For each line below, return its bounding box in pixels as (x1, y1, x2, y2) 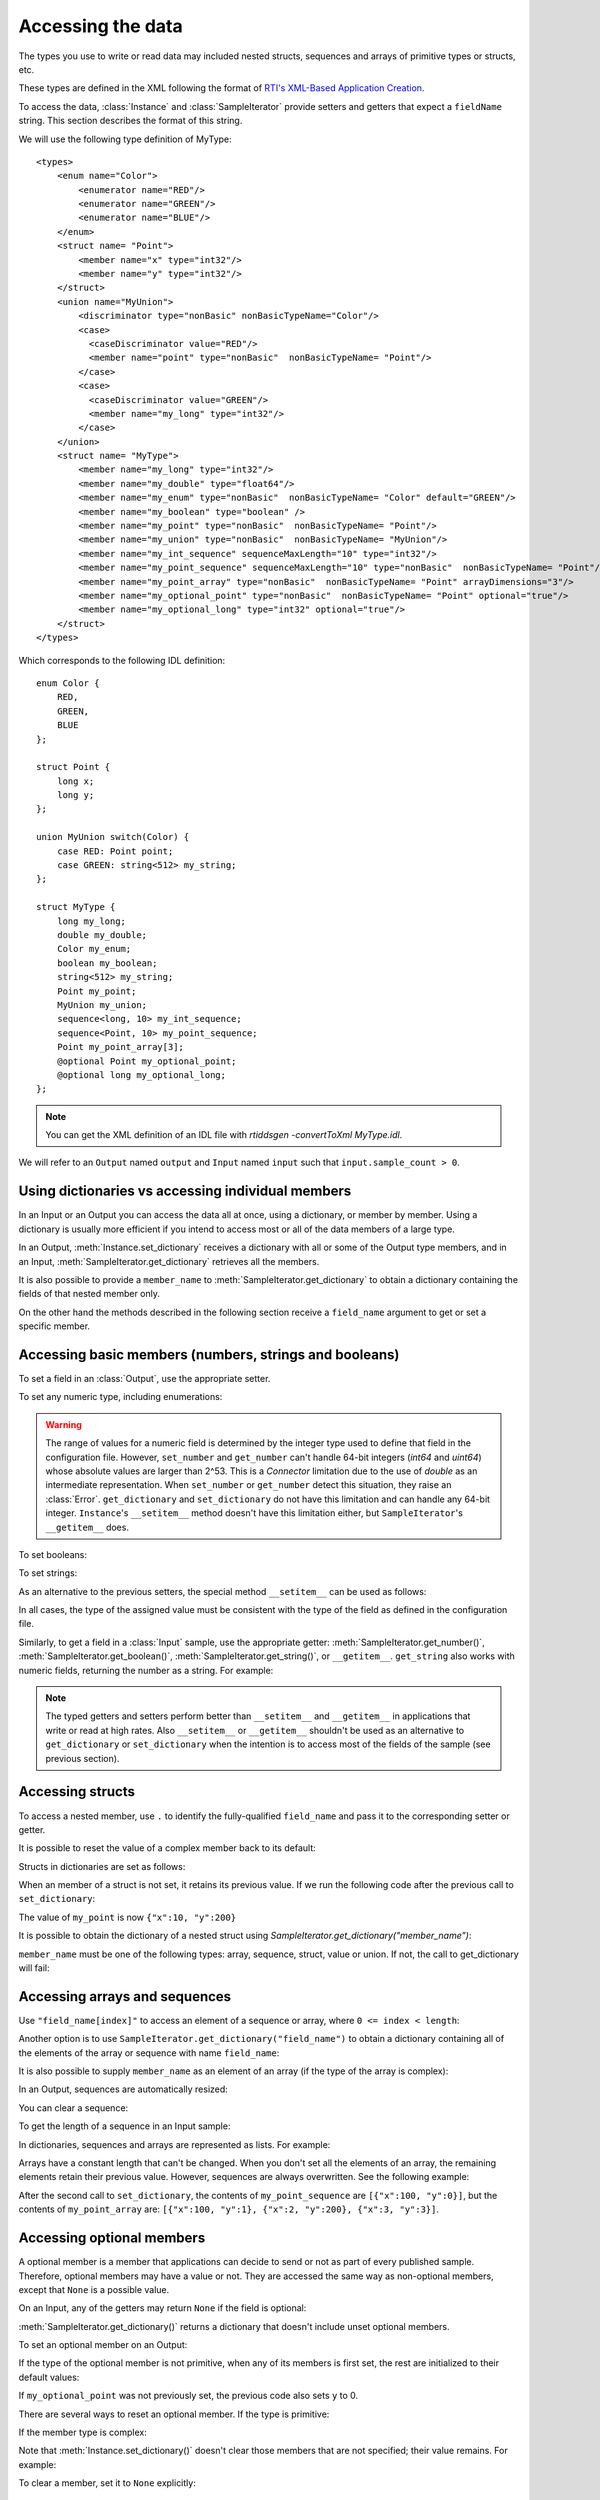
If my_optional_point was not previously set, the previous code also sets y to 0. (18, 2390, 359, 2402)
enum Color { (36, 677, 100, 689)
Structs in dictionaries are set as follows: (18, 1860, 186, 1872)
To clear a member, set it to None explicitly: (18, 2477, 197, 2489)
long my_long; (56, 915, 127, 927)
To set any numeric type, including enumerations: (18, 1391, 223, 1403)
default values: (18, 2371, 80, 2383)
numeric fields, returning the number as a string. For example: (18, 1664, 274, 1676)
